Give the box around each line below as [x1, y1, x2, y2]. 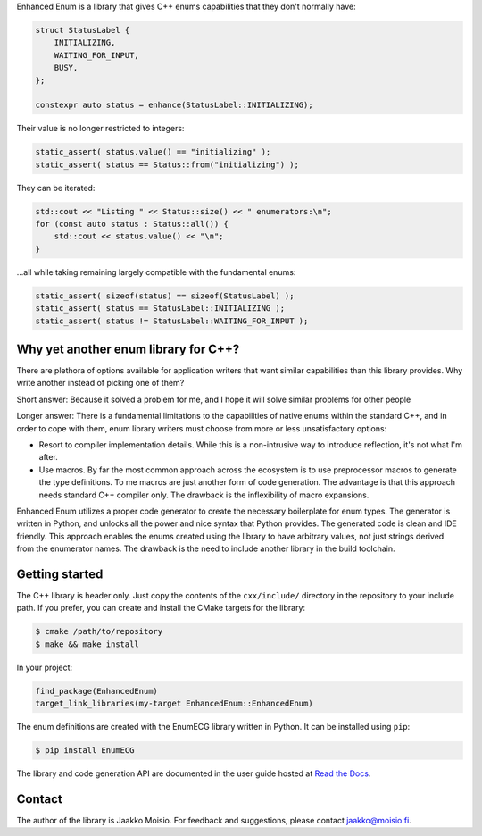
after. [38, 452, 58, 463]
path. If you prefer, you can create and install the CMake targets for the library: [16, 603, 306, 614]
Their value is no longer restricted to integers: [16, 123, 185, 134]
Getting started [16, 566, 104, 581]
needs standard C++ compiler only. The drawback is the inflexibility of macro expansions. [38, 489, 370, 500]
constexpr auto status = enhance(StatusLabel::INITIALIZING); [35, 100, 313, 111]
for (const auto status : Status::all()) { [35, 219, 229, 230]
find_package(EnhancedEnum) [35, 686, 158, 696]
